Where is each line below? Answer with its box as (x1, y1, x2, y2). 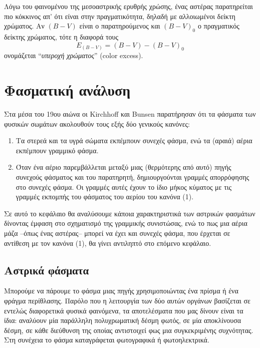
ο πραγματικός (197, 21, 239, 31)
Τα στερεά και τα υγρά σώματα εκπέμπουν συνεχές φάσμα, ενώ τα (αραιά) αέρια (16, 135, 252, 146)
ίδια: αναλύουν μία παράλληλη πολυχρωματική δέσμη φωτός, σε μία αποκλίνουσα (4, 315, 241, 325)
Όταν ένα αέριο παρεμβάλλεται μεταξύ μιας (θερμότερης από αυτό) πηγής (16, 162, 231, 172)
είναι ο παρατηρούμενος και (79, 21, 160, 31)
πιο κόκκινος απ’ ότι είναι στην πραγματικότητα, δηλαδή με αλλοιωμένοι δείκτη (4, 11, 235, 21)
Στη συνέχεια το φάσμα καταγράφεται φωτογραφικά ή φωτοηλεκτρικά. (4, 334, 209, 345)
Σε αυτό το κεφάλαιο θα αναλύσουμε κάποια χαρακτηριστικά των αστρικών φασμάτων (4, 208, 255, 218)
